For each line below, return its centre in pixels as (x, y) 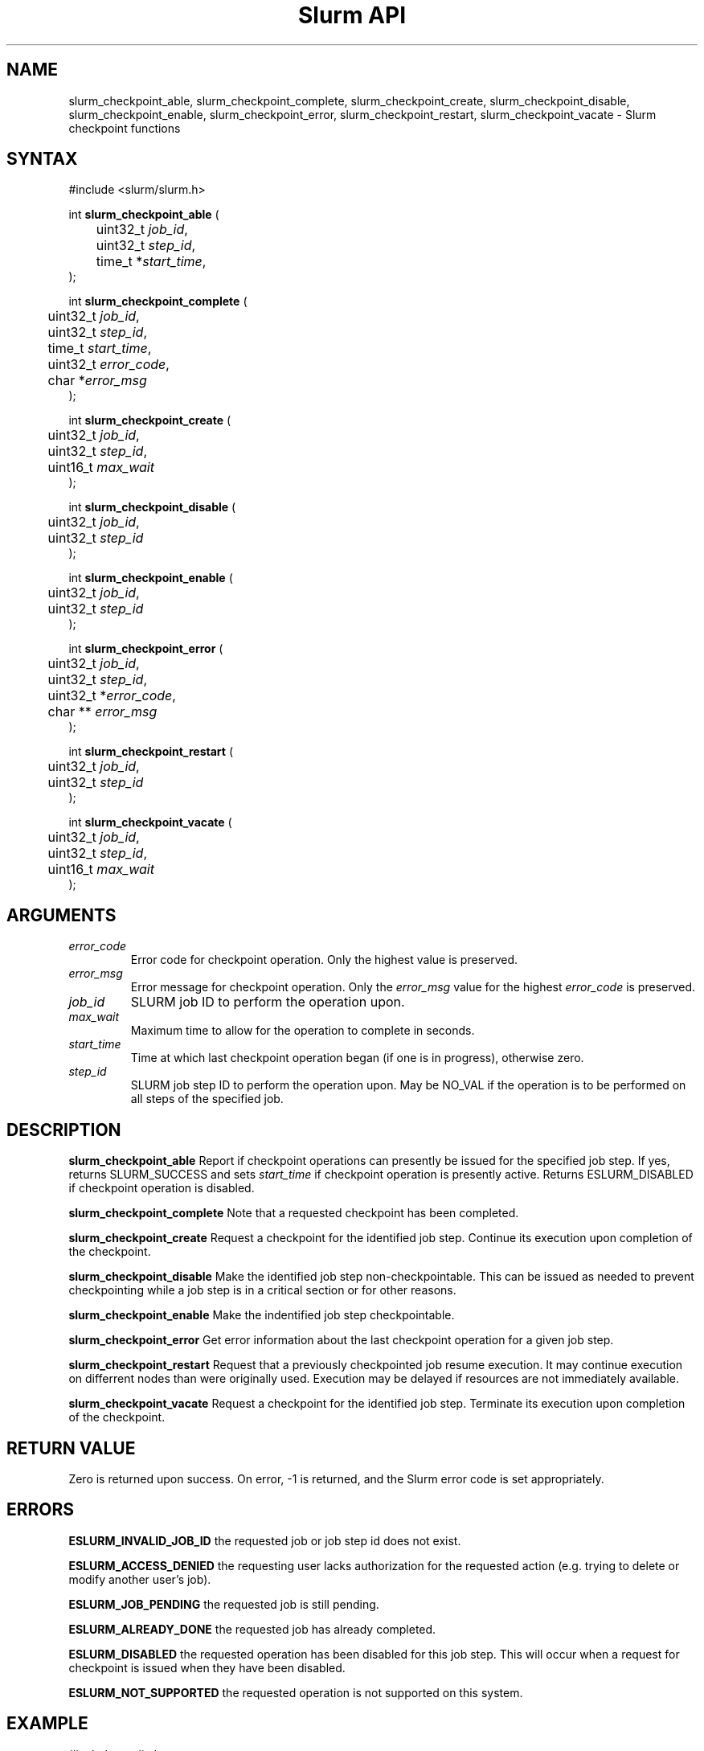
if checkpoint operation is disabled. (162, 1188)
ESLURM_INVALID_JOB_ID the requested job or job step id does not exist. (265, 1540)
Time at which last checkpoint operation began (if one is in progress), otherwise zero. (357, 1058)
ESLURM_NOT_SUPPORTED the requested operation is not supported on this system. (296, 1692)
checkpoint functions (125, 128)
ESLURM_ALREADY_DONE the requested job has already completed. (252, 1629)
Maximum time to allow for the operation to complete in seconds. (303, 1031)
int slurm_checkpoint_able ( (144, 215)
